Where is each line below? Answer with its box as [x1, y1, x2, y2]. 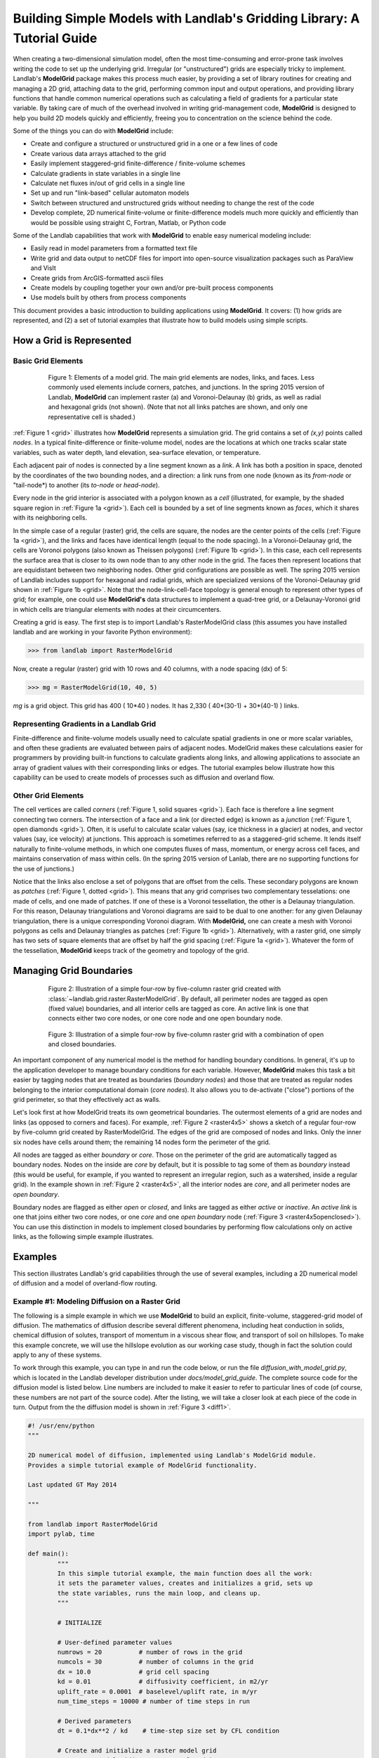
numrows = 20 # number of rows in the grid [57, 1648, 243, 1656]
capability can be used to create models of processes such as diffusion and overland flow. [13, 774, 275, 782]
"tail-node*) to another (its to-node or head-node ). [13, 480, 161, 489]
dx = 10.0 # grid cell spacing [57, 1667, 210, 1676]
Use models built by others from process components [30, 293, 187, 302]
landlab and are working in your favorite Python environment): [13, 628, 192, 636]
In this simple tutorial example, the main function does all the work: [57, 1569, 313, 1577]
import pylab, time [27, 1530, 95, 1538]
